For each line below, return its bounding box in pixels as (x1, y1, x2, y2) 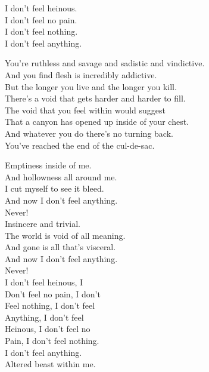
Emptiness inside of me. (5, 159, 92, 171)
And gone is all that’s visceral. (5, 241, 116, 253)
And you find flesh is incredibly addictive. (5, 68, 157, 81)
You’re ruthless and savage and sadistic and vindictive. (5, 57, 205, 69)
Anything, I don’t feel (5, 310, 84, 323)
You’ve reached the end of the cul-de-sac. (5, 139, 155, 151)
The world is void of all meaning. (5, 229, 126, 241)
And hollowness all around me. (5, 170, 117, 183)
